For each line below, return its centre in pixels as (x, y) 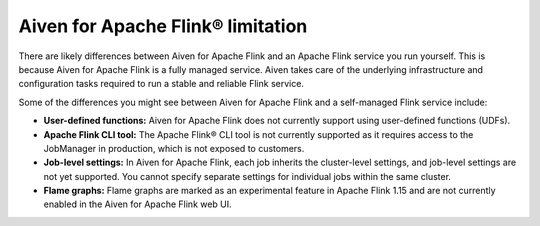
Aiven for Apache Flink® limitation (163, 26)
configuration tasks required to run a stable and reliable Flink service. (161, 84)
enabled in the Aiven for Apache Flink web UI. (137, 204)
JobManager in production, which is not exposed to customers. (174, 148)
